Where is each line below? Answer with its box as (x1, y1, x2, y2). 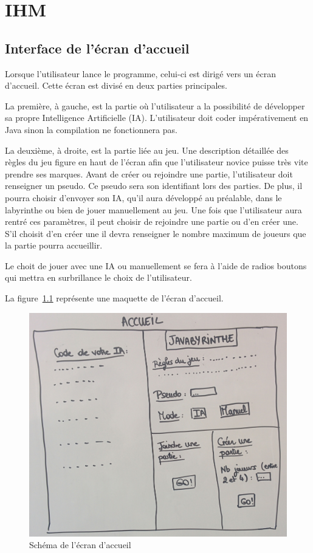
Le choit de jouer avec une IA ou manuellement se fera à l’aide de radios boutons (5, 259, 307, 272)
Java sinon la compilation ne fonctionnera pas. (5, 123, 177, 136)
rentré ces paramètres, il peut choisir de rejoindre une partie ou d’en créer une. (5, 215, 298, 228)
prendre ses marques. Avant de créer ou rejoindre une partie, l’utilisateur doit (5, 167, 293, 180)
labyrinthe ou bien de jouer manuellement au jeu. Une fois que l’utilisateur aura (5, 203, 302, 216)
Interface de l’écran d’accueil (5, 38, 190, 57)
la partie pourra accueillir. (5, 239, 103, 252)
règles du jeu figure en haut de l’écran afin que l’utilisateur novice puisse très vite (5, 156, 308, 168)
